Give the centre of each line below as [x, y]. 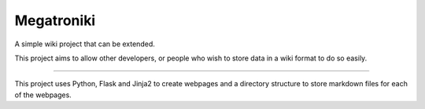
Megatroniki [55, 20]
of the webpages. [43, 95]
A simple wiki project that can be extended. [85, 44]
